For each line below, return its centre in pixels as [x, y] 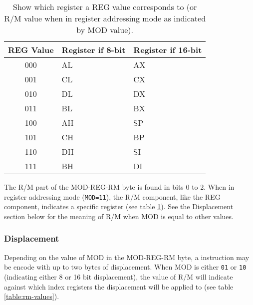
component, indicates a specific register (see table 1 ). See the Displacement [119, 206]
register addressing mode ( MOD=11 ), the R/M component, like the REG [112, 196]
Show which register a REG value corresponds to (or [105, 7]
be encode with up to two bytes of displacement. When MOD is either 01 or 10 [125, 267]
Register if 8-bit [94, 50]
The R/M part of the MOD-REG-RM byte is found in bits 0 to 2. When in [119, 187]
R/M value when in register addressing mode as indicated [105, 18]
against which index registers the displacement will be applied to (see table [119, 286]
